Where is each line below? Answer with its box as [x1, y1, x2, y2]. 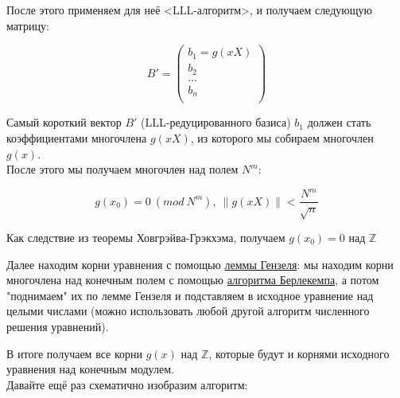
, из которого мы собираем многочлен [190, 129, 374, 146]
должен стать [307, 114, 371, 131]
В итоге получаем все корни [6, 345, 143, 361]
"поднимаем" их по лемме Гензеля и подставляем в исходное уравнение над [6, 287, 374, 303]
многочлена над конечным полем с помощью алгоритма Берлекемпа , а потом [6, 271, 379, 288]
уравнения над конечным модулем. [6, 361, 174, 377]
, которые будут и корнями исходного [208, 345, 390, 361]
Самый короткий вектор [6, 114, 122, 131]
